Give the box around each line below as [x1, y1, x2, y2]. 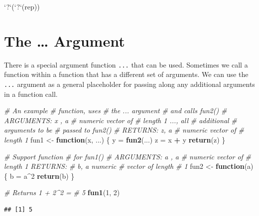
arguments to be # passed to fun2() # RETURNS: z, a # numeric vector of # [4, 125, 244, 135]
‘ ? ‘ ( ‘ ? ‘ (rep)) [4, 1, 40, 11]
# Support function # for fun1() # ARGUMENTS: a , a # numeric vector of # [4, 151, 251, 161]
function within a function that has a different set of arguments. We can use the [4, 69, 249, 79]
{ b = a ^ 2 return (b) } [4, 170, 75, 181]
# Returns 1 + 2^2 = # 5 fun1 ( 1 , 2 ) [4, 187, 120, 198]
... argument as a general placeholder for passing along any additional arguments [4, 78, 255, 89]
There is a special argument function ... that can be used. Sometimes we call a [4, 59, 248, 70]
